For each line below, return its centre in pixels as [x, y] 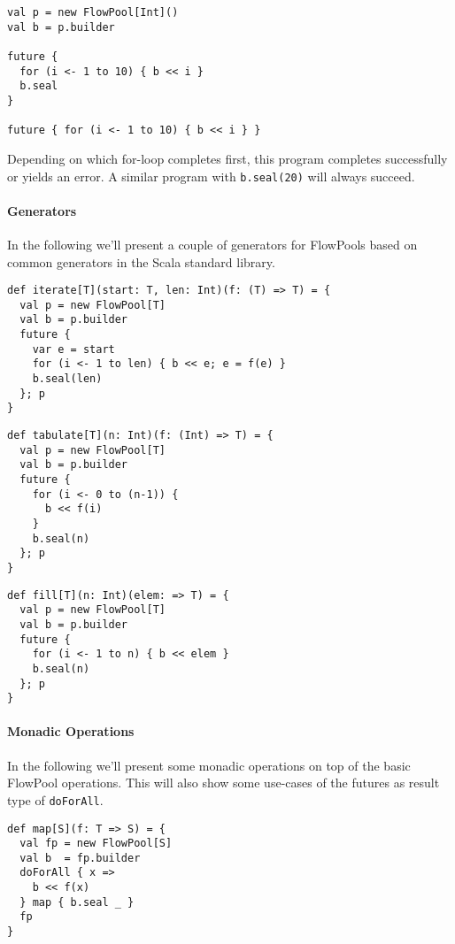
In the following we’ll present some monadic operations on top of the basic [209, 765]
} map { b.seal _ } [77, 902]
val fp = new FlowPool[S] [96, 844]
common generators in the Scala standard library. [141, 261]
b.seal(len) [67, 379]
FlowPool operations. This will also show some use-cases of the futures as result [224, 783]
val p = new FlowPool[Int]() [93, 12]
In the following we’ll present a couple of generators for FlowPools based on [212, 244]
